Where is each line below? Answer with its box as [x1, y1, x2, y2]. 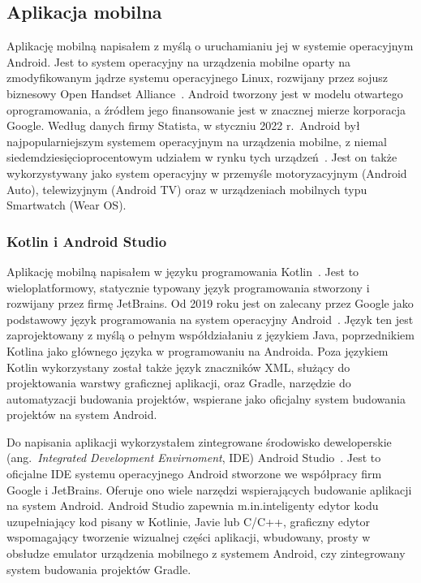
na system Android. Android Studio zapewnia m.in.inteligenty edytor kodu [6, 497, 379, 514]
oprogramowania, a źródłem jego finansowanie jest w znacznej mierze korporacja [6, 101, 406, 118]
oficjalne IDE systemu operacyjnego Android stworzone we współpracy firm [6, 465, 382, 482]
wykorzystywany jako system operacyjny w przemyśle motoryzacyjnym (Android [6, 164, 407, 181]
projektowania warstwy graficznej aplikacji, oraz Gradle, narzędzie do [6, 374, 351, 391]
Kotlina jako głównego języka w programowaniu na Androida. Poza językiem [6, 342, 389, 359]
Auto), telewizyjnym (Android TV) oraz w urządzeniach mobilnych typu [6, 180, 367, 197]
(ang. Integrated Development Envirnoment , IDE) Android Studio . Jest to [6, 449, 381, 466]
